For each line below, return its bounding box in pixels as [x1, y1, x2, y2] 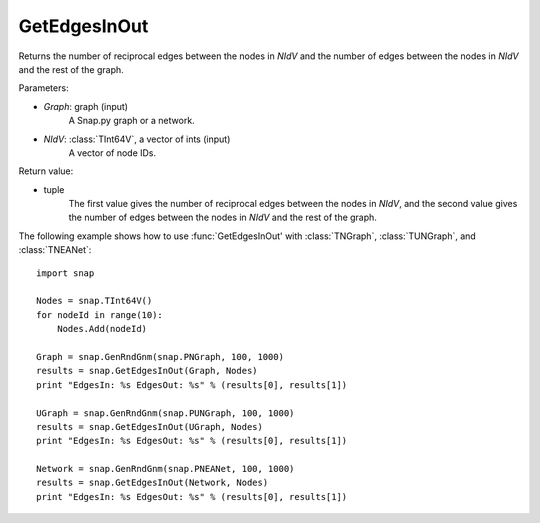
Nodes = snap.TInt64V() [36, 295, 153, 307]
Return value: [18, 165, 74, 177]
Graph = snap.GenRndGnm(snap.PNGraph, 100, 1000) [36, 351, 285, 362]
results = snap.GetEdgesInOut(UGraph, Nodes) [36, 421, 264, 432]
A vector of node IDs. [68, 146, 157, 159]
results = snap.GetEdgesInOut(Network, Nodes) [36, 477, 269, 489]
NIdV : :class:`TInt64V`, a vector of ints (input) [43, 133, 231, 145]
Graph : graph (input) [43, 100, 129, 112]
